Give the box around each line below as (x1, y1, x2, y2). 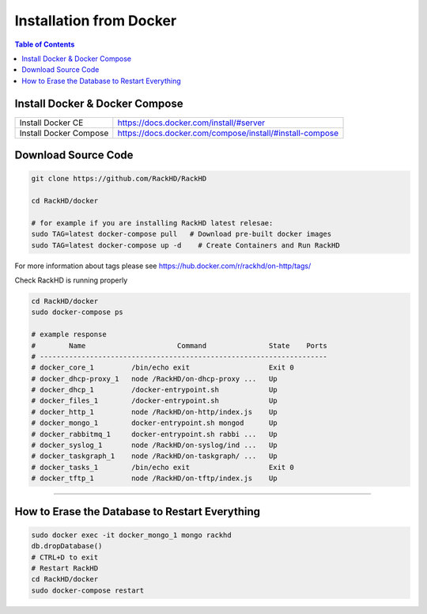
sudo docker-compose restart (31, 586, 145, 595)
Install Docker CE (19, 117, 84, 128)
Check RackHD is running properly (14, 275, 128, 285)
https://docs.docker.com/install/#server (117, 117, 266, 128)
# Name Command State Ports (31, 341, 328, 350)
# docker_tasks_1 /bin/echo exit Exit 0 (31, 463, 294, 472)
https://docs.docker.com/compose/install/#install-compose (117, 127, 339, 138)
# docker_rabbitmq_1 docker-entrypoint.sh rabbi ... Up (31, 430, 278, 438)
